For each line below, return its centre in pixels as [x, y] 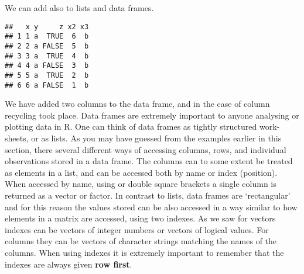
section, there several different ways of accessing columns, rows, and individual [146, 149]
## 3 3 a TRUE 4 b [47, 56]
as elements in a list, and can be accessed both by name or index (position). [141, 172]
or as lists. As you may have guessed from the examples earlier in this [156, 138]
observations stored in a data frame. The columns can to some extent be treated [149, 161]
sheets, [17, 138]
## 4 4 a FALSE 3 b [47, 66]
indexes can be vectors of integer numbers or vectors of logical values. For [137, 229]
